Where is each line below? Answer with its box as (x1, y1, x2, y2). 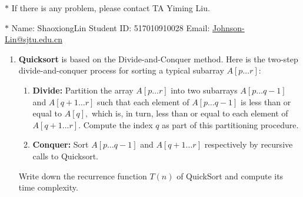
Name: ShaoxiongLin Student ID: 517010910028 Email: (11, 21, 210, 34)
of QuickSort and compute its (177, 169, 284, 182)
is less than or (241, 95, 291, 108)
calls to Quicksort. (32, 149, 99, 162)
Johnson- (212, 21, 245, 34)
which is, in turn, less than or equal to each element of (91, 107, 288, 119)
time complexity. (18, 181, 78, 193)
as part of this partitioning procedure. (162, 118, 299, 131)
